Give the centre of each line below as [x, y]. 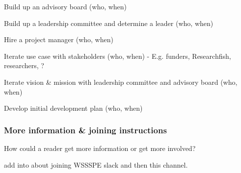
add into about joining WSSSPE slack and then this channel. [96, 164]
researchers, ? [24, 65]
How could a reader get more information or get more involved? [100, 148]
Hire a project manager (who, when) [59, 39]
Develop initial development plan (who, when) [73, 108]
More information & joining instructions [85, 130]
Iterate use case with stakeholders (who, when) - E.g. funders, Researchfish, [118, 56]
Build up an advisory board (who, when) [66, 6]
